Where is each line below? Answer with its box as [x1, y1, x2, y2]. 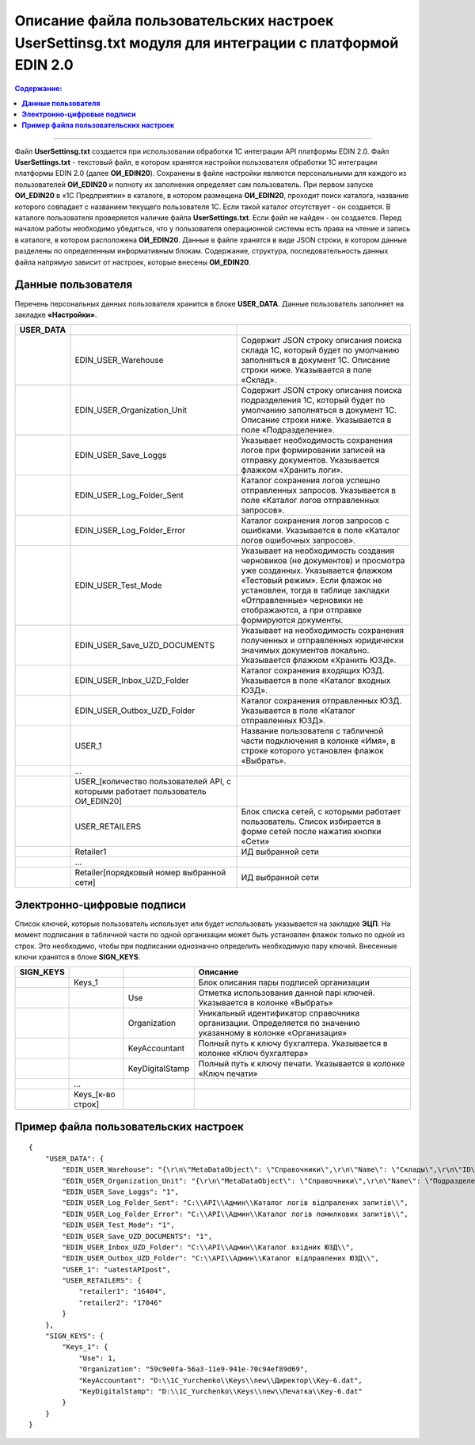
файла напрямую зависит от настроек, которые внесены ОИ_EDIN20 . [14, 257, 251, 267]
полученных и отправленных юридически [241, 635, 404, 646]
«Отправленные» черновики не [241, 595, 363, 606]
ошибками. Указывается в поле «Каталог [241, 525, 401, 536]
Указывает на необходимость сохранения [241, 625, 405, 636]
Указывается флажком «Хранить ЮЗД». [241, 654, 397, 665]
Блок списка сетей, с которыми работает [241, 806, 401, 818]
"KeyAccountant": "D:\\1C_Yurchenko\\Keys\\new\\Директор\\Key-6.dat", [78, 1375, 363, 1385]
